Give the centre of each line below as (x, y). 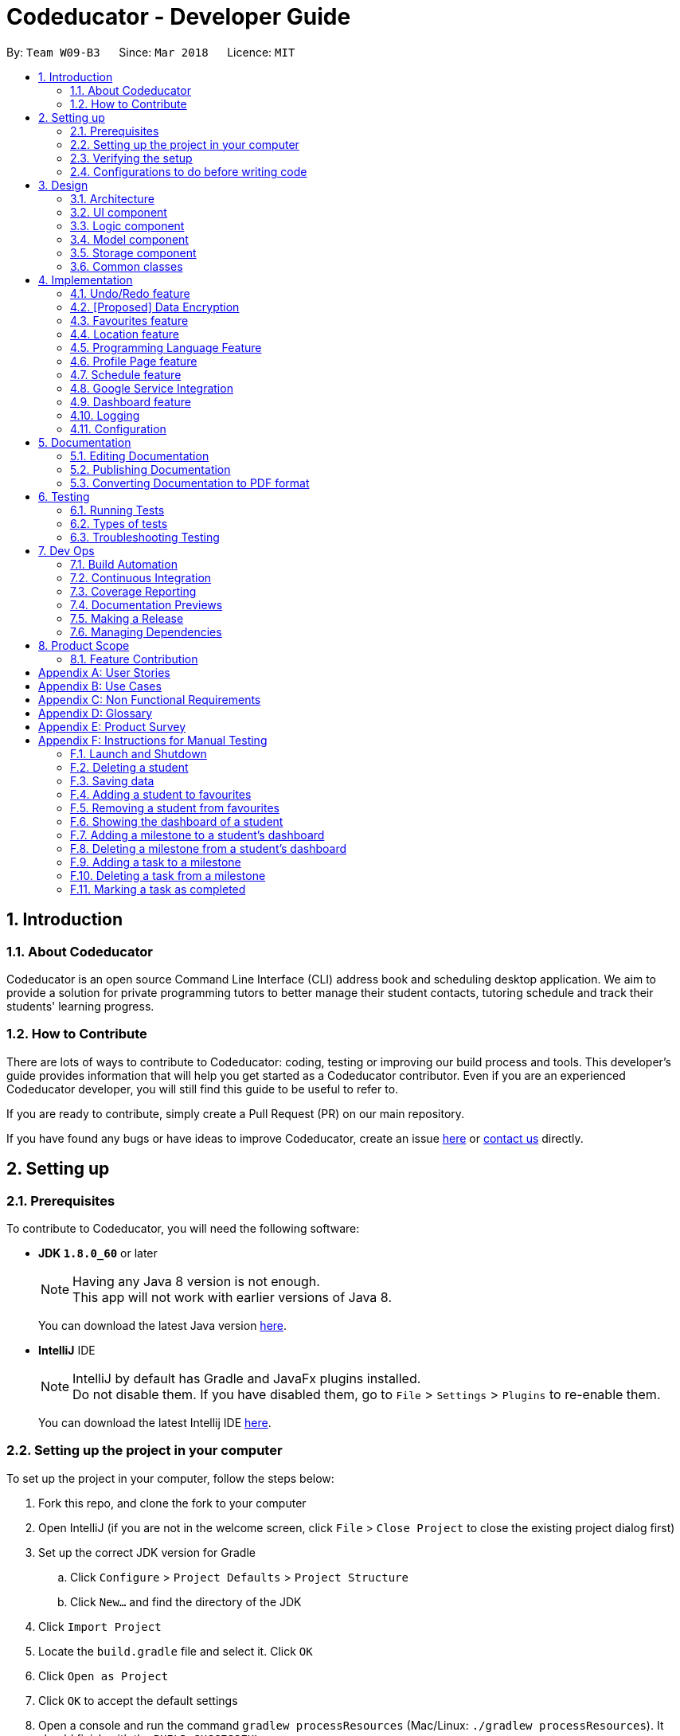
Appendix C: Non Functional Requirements (150, 699)
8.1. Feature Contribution (134, 659)
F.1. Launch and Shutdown (139, 753)
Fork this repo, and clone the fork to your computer (172, 1503)
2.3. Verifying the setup (131, 158)
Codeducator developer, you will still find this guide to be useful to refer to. (203, 1089)
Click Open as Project (104, 1675)
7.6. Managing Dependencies (146, 631)
